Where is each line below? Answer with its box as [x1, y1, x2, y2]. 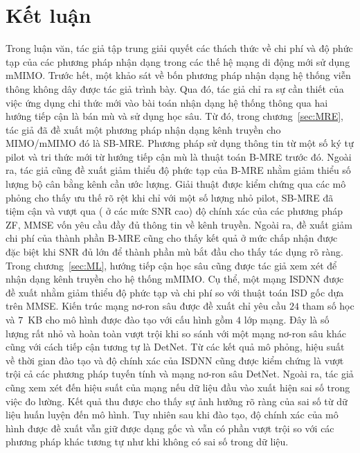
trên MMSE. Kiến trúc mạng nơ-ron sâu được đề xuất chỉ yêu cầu [6, 299, 287, 313]
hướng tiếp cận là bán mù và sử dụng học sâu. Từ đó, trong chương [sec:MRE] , [6, 109, 343, 123]
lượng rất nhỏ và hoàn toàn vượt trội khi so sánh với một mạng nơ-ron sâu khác [6, 326, 346, 340]
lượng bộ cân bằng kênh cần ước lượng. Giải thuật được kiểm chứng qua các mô [6, 177, 346, 191]
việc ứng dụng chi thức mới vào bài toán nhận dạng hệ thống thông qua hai [6, 95, 328, 109]
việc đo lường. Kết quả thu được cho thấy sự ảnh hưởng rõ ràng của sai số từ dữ [6, 393, 348, 408]
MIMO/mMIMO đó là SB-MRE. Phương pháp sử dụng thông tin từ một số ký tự [6, 136, 354, 150]
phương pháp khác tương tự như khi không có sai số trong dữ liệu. [6, 434, 289, 449]
